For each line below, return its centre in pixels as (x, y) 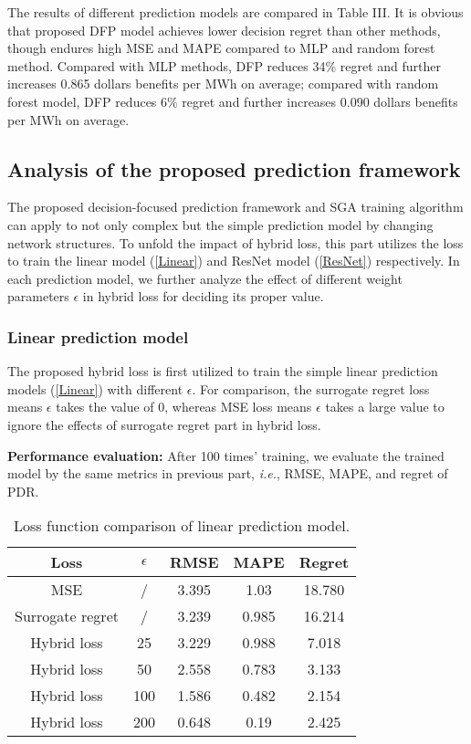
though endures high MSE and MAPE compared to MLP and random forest (221, 48)
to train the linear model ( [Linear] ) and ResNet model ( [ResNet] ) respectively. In (234, 261)
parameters (38, 296)
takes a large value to (385, 407)
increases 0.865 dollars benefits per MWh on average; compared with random (223, 84)
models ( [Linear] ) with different (95, 388)
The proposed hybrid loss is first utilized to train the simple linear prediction (223, 371)
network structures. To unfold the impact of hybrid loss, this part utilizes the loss (235, 242)
